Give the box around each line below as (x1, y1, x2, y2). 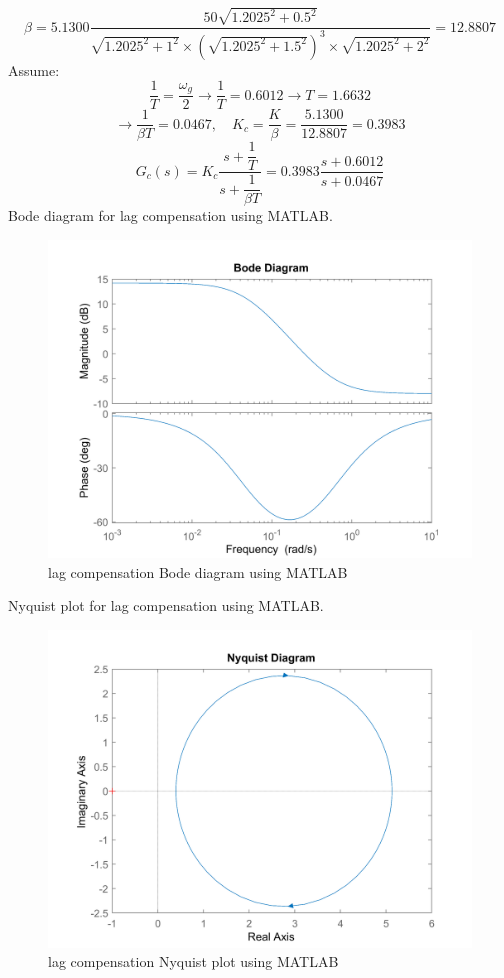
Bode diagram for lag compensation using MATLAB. (8, 205, 333, 226)
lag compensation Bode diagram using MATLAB (48, 561, 348, 582)
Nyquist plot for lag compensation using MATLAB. (8, 595, 324, 616)
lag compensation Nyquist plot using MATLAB (48, 951, 339, 972)
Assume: (8, 59, 60, 80)
